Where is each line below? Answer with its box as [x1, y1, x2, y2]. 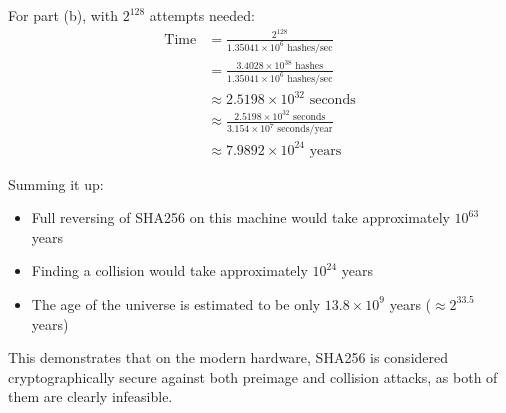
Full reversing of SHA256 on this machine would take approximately [31, 207, 450, 228]
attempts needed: [149, 5, 255, 25]
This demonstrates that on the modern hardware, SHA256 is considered [8, 347, 449, 368]
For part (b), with [8, 5, 118, 25]
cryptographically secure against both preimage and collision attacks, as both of [8, 366, 498, 387]
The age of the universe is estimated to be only [31, 293, 321, 314]
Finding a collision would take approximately [31, 260, 308, 281]
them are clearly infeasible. [8, 386, 173, 407]
